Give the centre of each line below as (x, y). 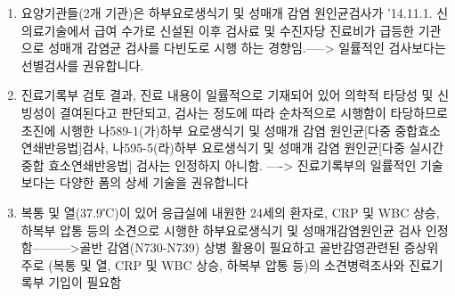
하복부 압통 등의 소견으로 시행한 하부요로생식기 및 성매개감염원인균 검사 (221, 230)
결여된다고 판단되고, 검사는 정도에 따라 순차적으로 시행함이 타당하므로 (254, 112)
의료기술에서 (56, 30)
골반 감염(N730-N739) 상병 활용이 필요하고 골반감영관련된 (240, 247)
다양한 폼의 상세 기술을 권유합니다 (154, 182)
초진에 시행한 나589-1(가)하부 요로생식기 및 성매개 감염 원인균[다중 (206, 130)
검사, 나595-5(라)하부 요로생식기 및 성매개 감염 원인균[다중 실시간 (263, 148)
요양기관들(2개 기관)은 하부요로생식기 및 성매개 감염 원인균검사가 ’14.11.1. (227, 12)
